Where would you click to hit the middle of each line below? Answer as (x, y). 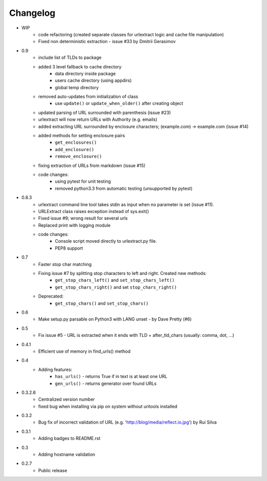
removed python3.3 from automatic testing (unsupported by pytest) (124, 188)
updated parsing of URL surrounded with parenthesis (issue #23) (105, 112)
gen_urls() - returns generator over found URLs (106, 383)
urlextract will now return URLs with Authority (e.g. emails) (98, 119)
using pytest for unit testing (83, 181)
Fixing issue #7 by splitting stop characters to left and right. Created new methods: (123, 273)
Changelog (32, 13)
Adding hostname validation (67, 454)
